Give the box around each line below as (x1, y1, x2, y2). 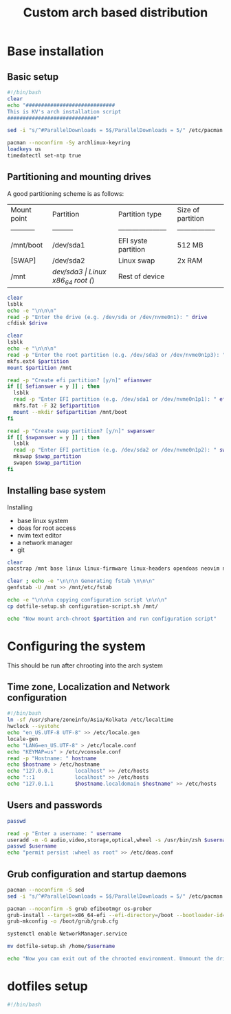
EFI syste (118, 236, 148, 245)
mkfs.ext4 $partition (7, 357, 69, 365)
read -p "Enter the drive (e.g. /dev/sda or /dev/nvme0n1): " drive (7, 313, 208, 320)
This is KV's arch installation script (7, 108, 122, 115)
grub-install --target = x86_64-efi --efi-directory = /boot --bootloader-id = (7, 912, 226, 918)
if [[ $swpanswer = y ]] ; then (7, 434, 100, 441)
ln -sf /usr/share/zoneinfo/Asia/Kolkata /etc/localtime (7, 716, 174, 723)
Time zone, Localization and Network (7, 681, 170, 693)
